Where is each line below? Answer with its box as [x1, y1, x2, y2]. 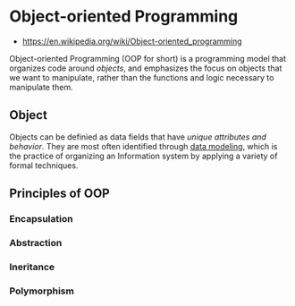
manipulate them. [9, 81, 73, 92]
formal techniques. [9, 159, 79, 171]
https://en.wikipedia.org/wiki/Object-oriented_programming [21, 36, 243, 47]
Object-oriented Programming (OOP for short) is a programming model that [9, 53, 287, 64]
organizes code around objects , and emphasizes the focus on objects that [9, 63, 282, 73]
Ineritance [9, 260, 55, 273]
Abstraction [9, 236, 63, 249]
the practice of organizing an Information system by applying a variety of [9, 150, 278, 161]
